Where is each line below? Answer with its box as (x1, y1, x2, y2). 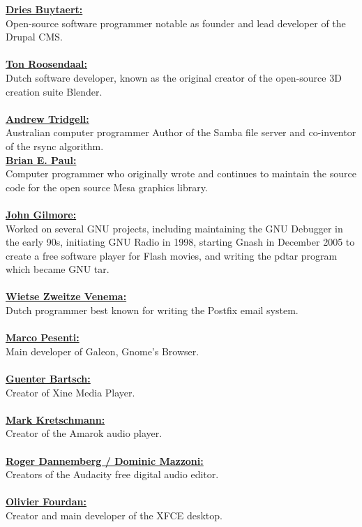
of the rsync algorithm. (6, 138, 104, 153)
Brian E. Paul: (6, 152, 77, 167)
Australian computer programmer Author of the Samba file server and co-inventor (6, 125, 356, 140)
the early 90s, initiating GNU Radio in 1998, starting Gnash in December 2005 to (6, 235, 355, 249)
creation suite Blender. (6, 84, 103, 98)
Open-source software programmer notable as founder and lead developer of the (6, 15, 346, 30)
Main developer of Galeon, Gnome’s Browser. (6, 343, 199, 358)
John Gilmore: (6, 207, 77, 221)
